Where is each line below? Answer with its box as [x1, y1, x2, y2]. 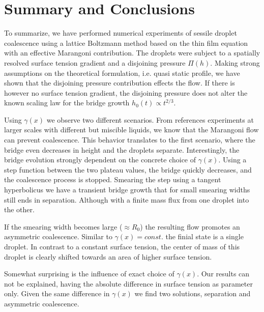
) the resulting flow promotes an [140, 221, 240, 232]
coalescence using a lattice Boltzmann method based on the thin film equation [4, 37, 248, 48]
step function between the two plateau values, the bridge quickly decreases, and [4, 164, 252, 175]
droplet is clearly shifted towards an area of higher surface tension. [4, 251, 212, 262]
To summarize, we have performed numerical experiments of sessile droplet [4, 27, 237, 38]
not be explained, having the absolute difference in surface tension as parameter [4, 278, 253, 289]
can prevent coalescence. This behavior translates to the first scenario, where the [4, 134, 255, 145]
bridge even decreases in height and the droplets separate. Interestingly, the [4, 144, 240, 155]
